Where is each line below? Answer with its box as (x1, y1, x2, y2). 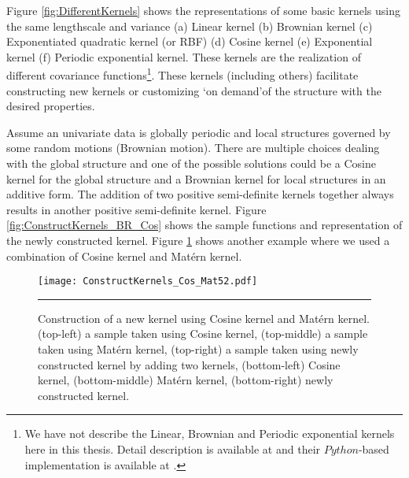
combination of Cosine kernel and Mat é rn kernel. (6, 247, 242, 264)
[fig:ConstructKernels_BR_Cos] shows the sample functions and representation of (6, 217, 403, 233)
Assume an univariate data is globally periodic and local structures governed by (6, 124, 391, 140)
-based (358, 440, 389, 457)
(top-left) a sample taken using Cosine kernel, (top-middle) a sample (38, 325, 368, 342)
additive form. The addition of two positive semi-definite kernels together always (6, 186, 394, 202)
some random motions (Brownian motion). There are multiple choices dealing (6, 139, 380, 156)
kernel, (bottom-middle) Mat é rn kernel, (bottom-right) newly (38, 372, 333, 388)
